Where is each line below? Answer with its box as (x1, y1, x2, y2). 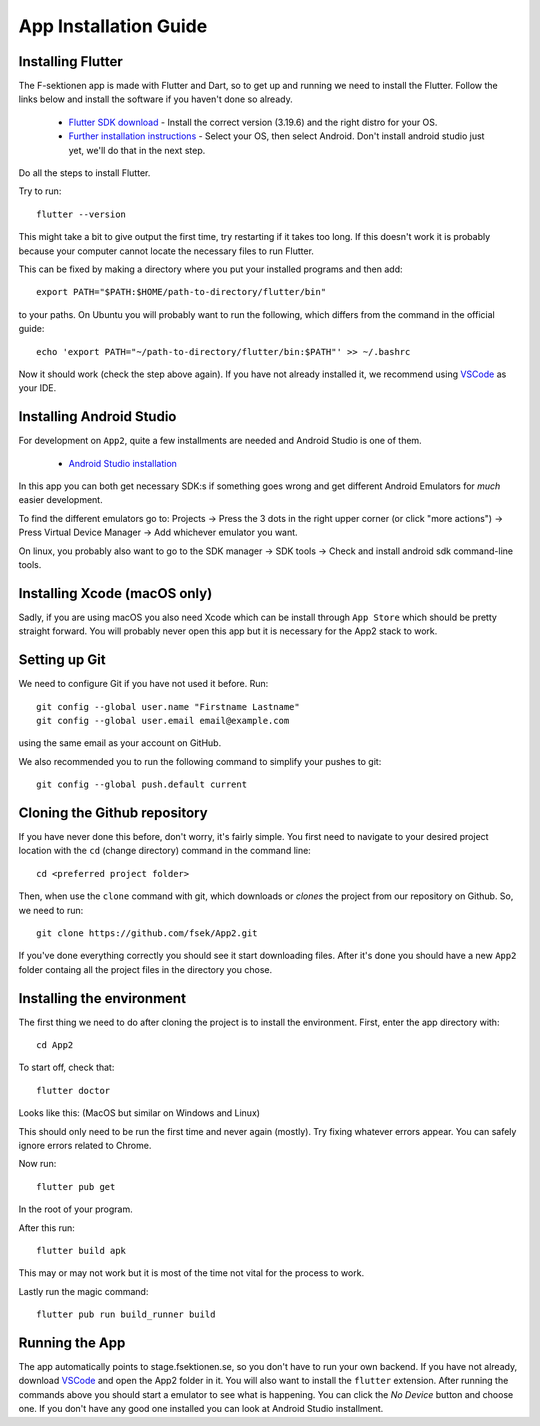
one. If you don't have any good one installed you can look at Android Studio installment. (18, 1403, 384, 1415)
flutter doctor (36, 1085, 111, 1096)
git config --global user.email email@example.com (36, 715, 290, 726)
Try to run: (18, 185, 62, 197)
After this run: (18, 1221, 75, 1234)
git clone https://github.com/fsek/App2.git (36, 927, 259, 939)
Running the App (18, 1334, 126, 1351)
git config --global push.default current (36, 779, 248, 790)
